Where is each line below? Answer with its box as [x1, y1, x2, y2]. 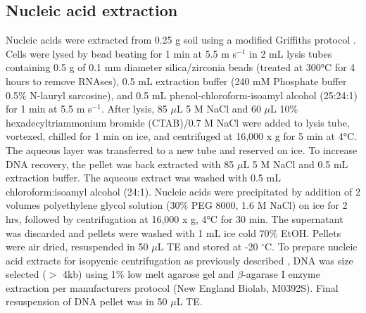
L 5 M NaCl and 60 [176, 101, 261, 116]
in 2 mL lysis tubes [249, 46, 332, 60]
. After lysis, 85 [101, 101, 168, 116]
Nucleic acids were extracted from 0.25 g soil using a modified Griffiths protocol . [6, 32, 356, 47]
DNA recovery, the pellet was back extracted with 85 [6, 156, 234, 171]
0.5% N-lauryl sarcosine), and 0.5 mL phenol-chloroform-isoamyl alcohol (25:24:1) [6, 87, 358, 102]
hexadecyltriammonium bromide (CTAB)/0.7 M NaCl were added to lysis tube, [6, 115, 350, 129]
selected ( [6, 267, 46, 281]
